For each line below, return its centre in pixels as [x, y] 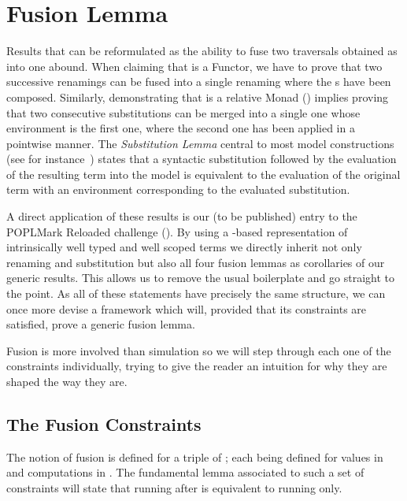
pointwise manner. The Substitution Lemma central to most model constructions [200, 143]
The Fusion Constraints [104, 423]
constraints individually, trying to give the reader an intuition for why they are [197, 366]
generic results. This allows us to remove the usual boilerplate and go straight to [201, 278]
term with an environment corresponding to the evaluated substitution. [178, 189]
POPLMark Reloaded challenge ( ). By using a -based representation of [177, 231]
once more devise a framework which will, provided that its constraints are [187, 308]
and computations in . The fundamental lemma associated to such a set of [185, 472]
